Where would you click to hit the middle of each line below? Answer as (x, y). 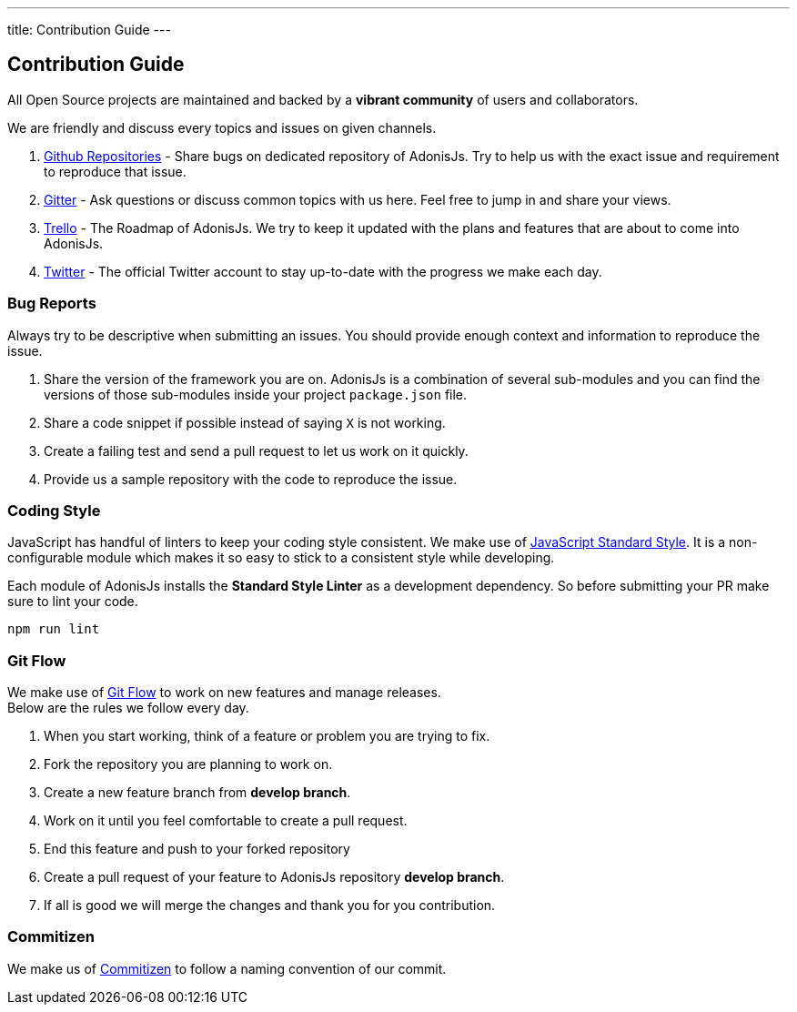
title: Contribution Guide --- (89, 30)
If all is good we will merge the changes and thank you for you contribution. (270, 906)
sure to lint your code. (73, 602)
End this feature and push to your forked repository (197, 849)
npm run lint (54, 629)
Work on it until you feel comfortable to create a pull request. (226, 821)
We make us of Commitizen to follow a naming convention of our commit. (227, 968)
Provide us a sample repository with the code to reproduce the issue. (251, 479)
